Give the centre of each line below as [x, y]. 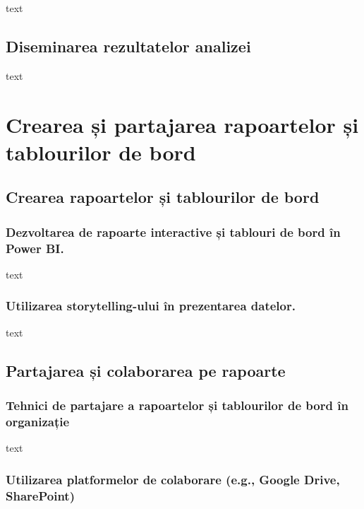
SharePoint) [40, 495]
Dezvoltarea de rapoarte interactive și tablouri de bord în [173, 232]
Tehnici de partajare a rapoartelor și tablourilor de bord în [177, 405]
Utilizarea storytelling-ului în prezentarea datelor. [151, 306]
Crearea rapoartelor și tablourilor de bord [163, 197]
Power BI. [35, 248]
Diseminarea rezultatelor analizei [128, 46]
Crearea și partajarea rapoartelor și [182, 124]
